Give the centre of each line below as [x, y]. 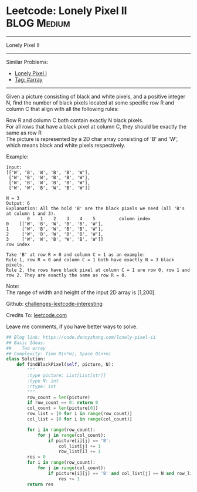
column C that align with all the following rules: [62, 109]
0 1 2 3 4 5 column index [89, 218]
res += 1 [69, 479]
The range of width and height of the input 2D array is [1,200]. [81, 292]
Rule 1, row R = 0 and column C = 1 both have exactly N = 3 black [90, 260]
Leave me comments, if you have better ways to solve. [72, 326]
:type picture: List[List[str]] [67, 376]
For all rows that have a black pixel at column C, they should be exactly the [96, 126]
